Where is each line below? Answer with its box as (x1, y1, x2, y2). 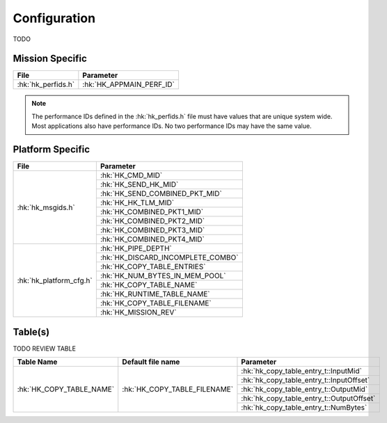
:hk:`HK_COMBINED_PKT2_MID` (100, 216, 205, 226)
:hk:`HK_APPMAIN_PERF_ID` (82, 80, 175, 90)
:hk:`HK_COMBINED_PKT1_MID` (100, 207, 204, 217)
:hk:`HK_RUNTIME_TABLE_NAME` (100, 289, 210, 299)
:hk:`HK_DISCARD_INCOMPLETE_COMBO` (100, 253, 239, 262)
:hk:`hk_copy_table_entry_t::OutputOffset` (241, 394, 376, 404)
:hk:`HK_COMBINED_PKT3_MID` (100, 225, 205, 235)
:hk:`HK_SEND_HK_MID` (100, 179, 179, 189)
